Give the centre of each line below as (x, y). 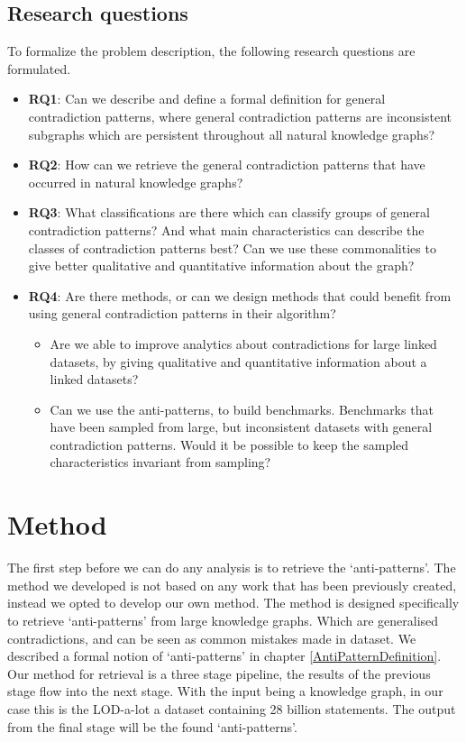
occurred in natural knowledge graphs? (136, 182)
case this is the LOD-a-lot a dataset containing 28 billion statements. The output (232, 708)
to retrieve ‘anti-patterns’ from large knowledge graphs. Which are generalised (223, 620)
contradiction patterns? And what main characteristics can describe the (226, 229)
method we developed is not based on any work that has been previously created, (232, 585)
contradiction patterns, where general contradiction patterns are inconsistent (240, 116)
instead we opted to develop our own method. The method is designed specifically (233, 603)
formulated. (39, 68)
